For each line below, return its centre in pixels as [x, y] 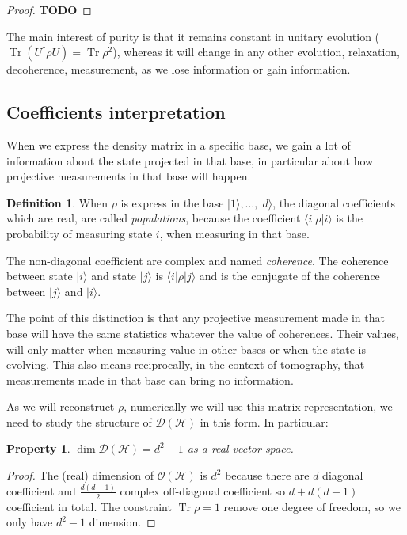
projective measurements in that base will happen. [129, 176]
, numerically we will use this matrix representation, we [258, 406]
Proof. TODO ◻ [49, 9]
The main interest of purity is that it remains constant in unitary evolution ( [193, 36]
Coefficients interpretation [116, 112]
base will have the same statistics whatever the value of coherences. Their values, [203, 333]
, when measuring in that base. [234, 233]
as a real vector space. [240, 448]
